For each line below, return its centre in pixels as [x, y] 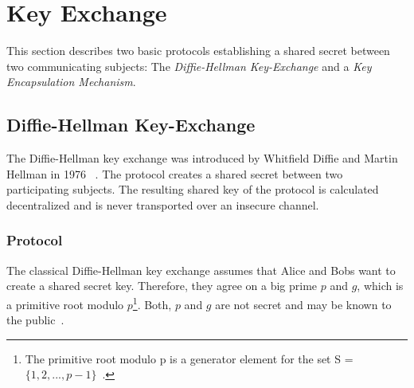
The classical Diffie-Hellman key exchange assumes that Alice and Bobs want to [201, 270]
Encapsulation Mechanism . [71, 82]
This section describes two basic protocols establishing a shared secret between [198, 51]
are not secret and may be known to [303, 304]
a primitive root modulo [65, 304]
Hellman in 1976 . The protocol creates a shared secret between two [175, 173]
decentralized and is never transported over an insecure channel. [163, 204]
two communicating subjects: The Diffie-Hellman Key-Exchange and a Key [189, 66]
